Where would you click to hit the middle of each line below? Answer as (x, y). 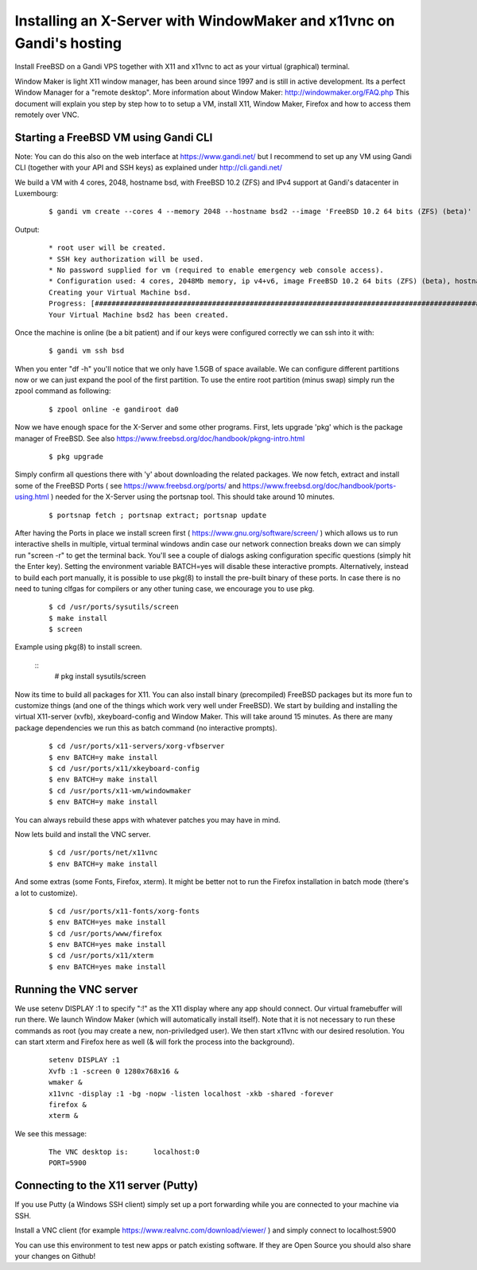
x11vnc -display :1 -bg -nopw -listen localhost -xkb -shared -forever (191, 1093)
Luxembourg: (37, 193)
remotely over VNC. (47, 115)
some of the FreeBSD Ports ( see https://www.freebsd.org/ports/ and (128, 485)
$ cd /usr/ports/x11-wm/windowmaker (120, 791)
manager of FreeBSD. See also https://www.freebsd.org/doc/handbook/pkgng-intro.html (160, 438)
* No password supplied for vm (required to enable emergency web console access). (217, 270)
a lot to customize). (46, 893)
